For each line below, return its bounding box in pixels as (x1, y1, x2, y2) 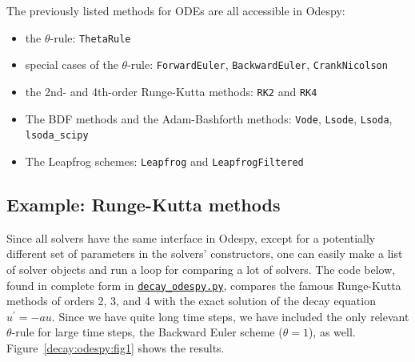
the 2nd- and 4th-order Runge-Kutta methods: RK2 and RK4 (25, 82, 317, 99)
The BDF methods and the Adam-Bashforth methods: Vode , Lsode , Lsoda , (25, 110, 393, 127)
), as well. (308, 324, 356, 340)
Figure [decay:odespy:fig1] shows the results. (6, 339, 225, 356)
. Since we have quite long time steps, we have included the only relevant (51, 308, 409, 324)
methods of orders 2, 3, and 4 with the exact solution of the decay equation (6, 292, 376, 309)
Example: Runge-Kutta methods (6, 191, 281, 216)
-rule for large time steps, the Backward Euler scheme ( (11, 324, 283, 340)
